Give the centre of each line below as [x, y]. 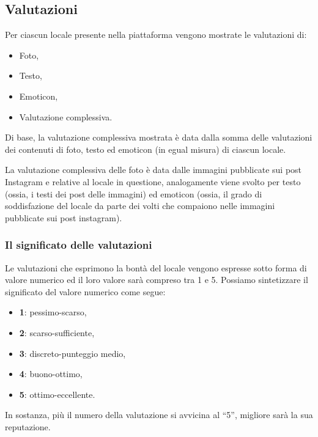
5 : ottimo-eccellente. [57, 394]
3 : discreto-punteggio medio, [72, 353]
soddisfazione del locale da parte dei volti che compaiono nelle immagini [140, 206]
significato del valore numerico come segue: [85, 291]
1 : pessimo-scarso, [53, 312]
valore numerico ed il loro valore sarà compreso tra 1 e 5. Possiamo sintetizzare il [157, 280]
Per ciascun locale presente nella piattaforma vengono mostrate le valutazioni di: [156, 35]
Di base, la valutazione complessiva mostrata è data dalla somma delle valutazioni [159, 137]
